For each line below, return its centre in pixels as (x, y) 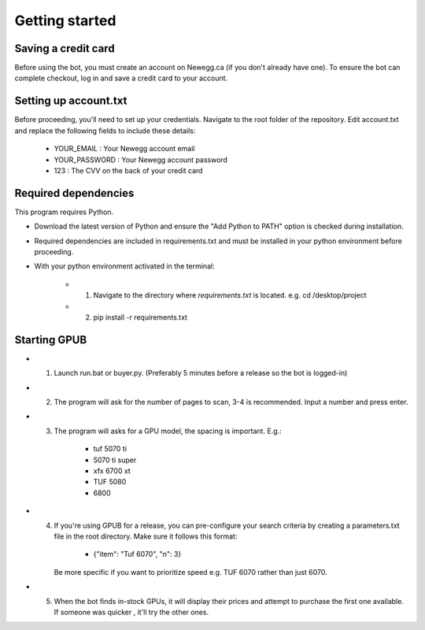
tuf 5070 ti (110, 449)
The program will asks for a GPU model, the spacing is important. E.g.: (168, 431)
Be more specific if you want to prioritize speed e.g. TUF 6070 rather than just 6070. (191, 572)
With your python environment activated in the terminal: (125, 266)
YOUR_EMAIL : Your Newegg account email (124, 149)
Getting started (65, 20)
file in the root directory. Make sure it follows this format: (146, 536)
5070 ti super (115, 460)
